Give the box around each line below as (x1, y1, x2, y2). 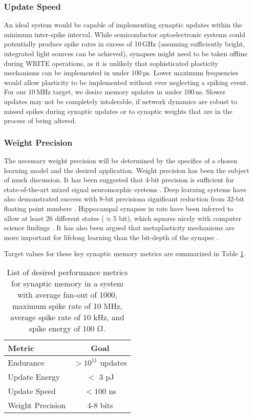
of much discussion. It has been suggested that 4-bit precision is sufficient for (4, 175, 234, 185)
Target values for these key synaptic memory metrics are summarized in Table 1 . (4, 248, 246, 259)
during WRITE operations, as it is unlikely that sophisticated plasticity (4, 58, 218, 68)
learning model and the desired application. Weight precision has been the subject (4, 165, 250, 175)
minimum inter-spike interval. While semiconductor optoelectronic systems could (4, 29, 246, 39)
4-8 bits (87, 399, 113, 411)
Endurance (8, 356, 44, 368)
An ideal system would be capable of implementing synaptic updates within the (4, 20, 242, 30)
